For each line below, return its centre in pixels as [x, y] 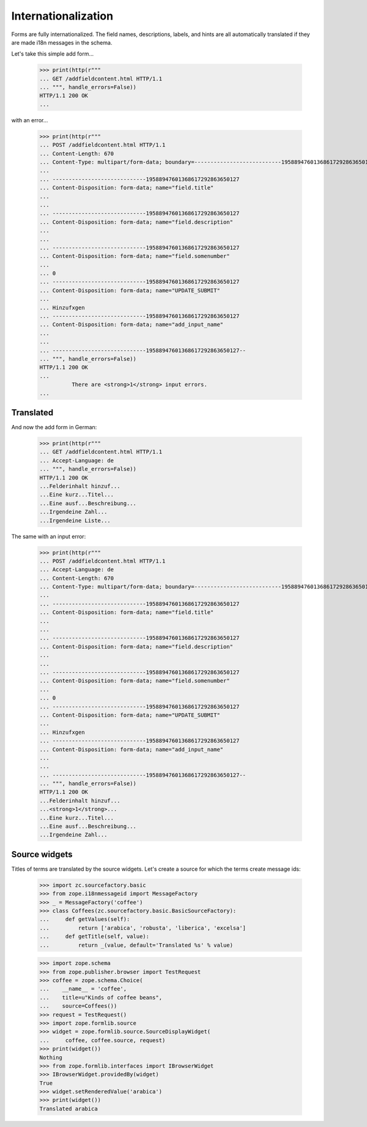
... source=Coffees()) [78, 1006]
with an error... [30, 120]
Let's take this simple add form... [53, 54]
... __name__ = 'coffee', [83, 989]
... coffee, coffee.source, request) [102, 1040]
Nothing [51, 1057]
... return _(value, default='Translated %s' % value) [136, 945]
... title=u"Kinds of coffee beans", [101, 997]
